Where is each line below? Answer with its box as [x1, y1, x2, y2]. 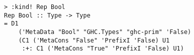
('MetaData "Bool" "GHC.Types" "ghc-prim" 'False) [18, 28, 191, 35]
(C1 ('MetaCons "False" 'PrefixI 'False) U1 [18, 36, 170, 44]
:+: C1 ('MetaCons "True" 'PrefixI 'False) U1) [22, 45, 184, 52]
